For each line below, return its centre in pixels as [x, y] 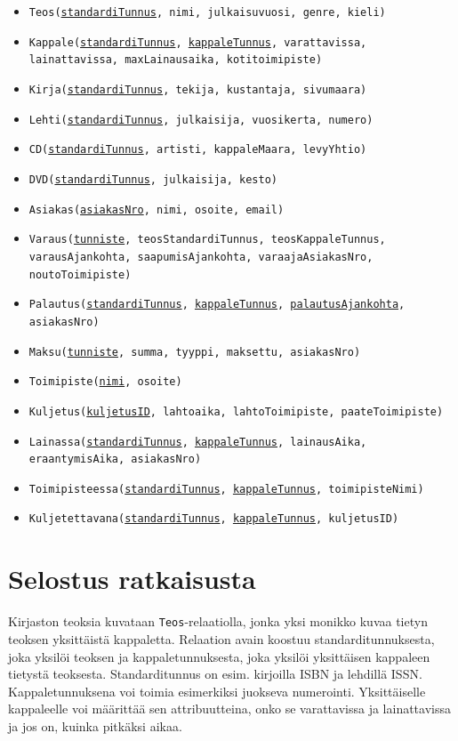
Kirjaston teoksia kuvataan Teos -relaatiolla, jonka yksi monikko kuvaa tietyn [218, 621]
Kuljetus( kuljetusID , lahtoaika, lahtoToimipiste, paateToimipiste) [236, 411]
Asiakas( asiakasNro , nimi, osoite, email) [157, 209]
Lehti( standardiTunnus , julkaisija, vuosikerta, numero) [201, 120]
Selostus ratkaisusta [132, 579]
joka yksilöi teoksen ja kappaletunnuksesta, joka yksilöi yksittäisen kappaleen [219, 656]
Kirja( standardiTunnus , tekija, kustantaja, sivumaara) [198, 89]
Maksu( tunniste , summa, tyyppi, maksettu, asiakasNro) [195, 352]
